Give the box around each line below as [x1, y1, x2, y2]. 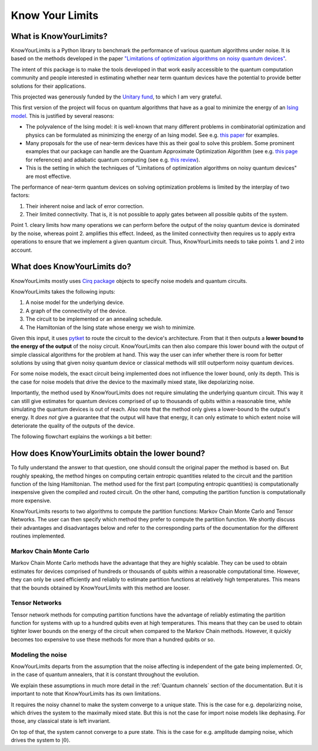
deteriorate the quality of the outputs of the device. [11, 422, 135, 429]
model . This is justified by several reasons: [11, 112, 115, 119]
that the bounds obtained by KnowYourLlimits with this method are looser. [11, 584, 191, 591]
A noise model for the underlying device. [25, 299, 125, 306]
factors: [11, 192, 30, 199]
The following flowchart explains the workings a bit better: [11, 433, 153, 440]
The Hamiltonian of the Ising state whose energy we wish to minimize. [25, 324, 196, 331]
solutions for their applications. [11, 83, 87, 90]
